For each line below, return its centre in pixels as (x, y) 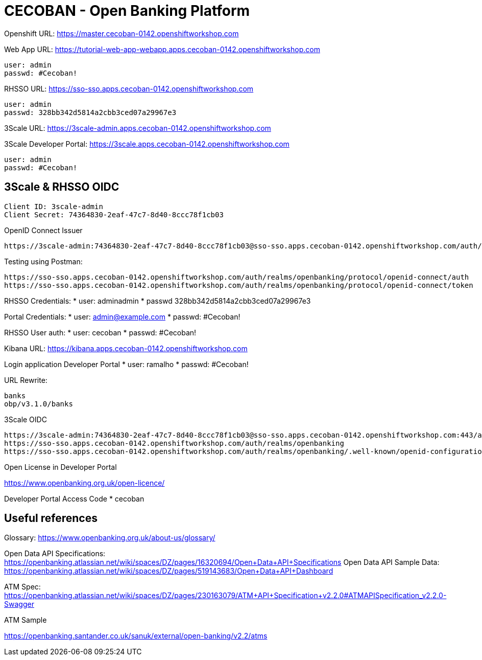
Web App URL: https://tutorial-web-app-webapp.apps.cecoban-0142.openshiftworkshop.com (162, 49)
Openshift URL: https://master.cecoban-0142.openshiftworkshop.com (122, 33)
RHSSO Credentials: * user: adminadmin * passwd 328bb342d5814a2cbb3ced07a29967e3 (158, 301)
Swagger (19, 604)
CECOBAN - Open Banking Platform (127, 11)
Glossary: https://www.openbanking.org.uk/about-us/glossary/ (110, 538)
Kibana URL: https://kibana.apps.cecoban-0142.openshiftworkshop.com (126, 348)
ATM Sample (26, 620)
